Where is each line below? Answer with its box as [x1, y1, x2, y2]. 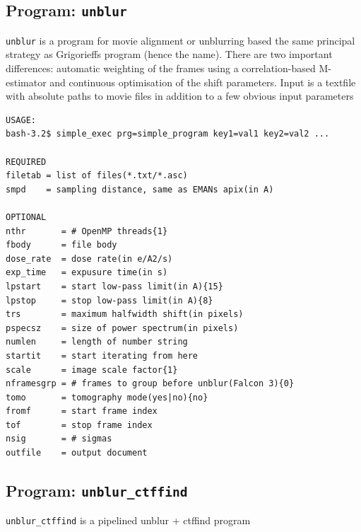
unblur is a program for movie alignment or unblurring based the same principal [6, 33, 355, 47]
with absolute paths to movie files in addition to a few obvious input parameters [6, 88, 354, 103]
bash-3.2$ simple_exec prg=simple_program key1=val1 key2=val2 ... [6, 129, 330, 139]
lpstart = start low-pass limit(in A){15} [6, 281, 223, 291]
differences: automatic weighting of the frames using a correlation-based [6, 61, 316, 76]
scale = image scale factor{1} [6, 364, 178, 375]
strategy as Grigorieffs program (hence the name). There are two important [6, 47, 333, 62]
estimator [6, 74, 47, 89]
